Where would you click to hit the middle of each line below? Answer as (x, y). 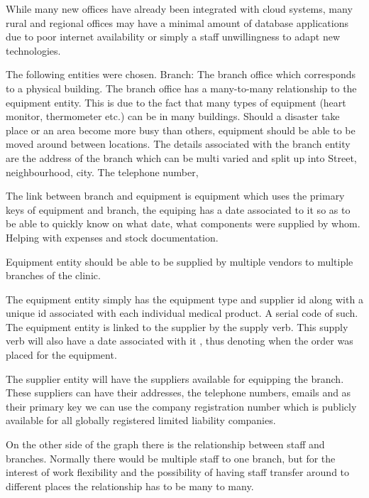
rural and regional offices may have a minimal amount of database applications (177, 22)
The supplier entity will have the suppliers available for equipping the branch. (175, 378)
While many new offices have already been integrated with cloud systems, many (179, 9)
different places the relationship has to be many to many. (130, 486)
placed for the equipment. (61, 355)
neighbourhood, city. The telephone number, (102, 172)
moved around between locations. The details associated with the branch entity (178, 144)
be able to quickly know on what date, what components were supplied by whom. (183, 223)
